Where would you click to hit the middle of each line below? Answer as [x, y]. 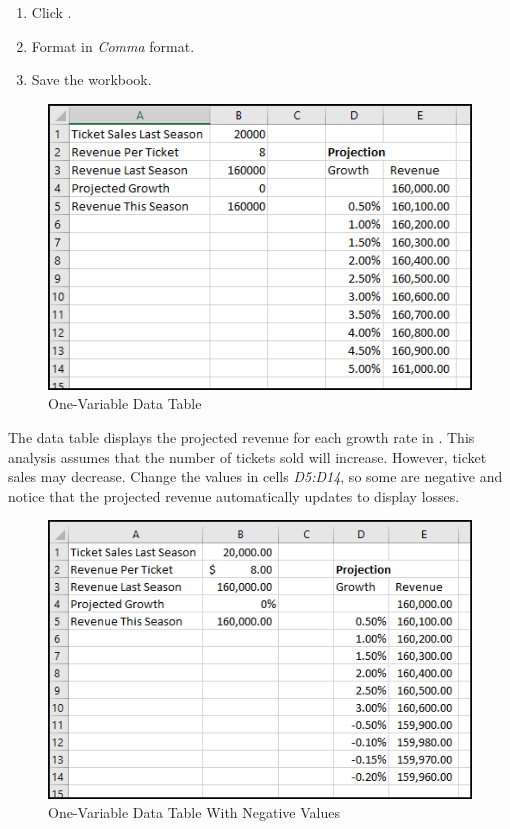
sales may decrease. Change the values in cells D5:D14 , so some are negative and [255, 476]
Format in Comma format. [113, 45]
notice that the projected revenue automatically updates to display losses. [234, 495]
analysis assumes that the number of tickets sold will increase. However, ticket [247, 456]
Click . [51, 12]
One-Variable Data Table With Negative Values [194, 812]
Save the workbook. [91, 79]
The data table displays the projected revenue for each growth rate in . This [241, 436]
